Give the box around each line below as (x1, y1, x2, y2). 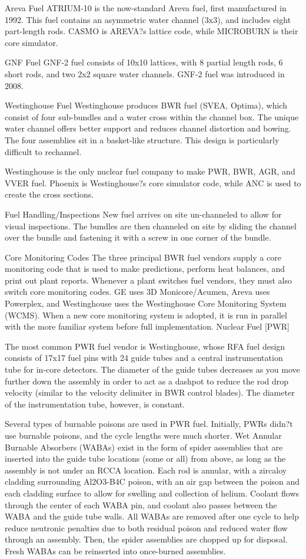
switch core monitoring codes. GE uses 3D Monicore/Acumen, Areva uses (5, 285, 270, 298)
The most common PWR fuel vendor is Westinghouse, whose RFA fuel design (5, 340, 285, 352)
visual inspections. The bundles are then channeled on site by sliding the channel (5, 219, 297, 232)
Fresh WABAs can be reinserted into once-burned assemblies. (5, 544, 226, 557)
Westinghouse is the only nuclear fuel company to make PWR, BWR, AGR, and (5, 165, 295, 177)
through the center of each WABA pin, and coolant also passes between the (5, 498, 277, 511)
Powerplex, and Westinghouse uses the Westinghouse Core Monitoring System (5, 297, 287, 310)
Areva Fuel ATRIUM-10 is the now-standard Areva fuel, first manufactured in (5, 2, 287, 14)
